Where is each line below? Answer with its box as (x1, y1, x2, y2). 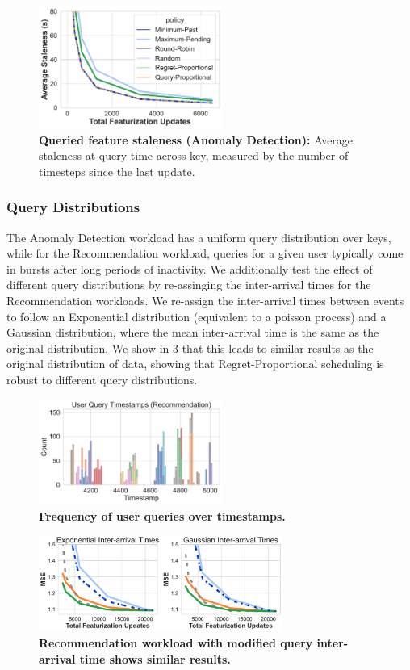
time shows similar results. (79, 650, 231, 667)
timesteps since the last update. (39, 162, 195, 179)
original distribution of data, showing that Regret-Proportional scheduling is (6, 355, 384, 372)
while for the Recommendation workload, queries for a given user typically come (6, 245, 404, 262)
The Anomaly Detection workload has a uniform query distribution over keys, (6, 228, 391, 245)
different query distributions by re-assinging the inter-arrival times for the (6, 276, 371, 293)
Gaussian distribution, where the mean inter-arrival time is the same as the (6, 324, 379, 341)
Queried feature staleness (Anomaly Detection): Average (39, 131, 354, 148)
